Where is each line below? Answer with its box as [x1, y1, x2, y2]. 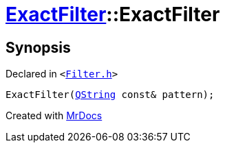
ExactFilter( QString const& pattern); [6, 89, 215, 101]
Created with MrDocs [6, 110, 103, 122]
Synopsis [6, 38, 71, 56]
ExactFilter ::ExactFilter [6, 3, 220, 26]
